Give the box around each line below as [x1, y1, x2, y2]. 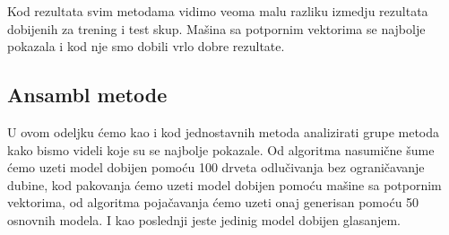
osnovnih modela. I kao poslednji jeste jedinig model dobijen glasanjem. [7, 210, 402, 229]
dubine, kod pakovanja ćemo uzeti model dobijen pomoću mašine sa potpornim [7, 175, 442, 194]
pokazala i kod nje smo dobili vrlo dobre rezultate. [7, 37, 285, 56]
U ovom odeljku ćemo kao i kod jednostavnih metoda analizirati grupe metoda [7, 122, 440, 141]
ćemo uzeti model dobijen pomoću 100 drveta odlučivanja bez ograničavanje [7, 158, 425, 177]
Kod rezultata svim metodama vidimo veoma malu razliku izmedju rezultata [7, 2, 428, 20]
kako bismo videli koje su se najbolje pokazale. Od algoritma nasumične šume [7, 140, 435, 159]
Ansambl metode [7, 81, 168, 109]
